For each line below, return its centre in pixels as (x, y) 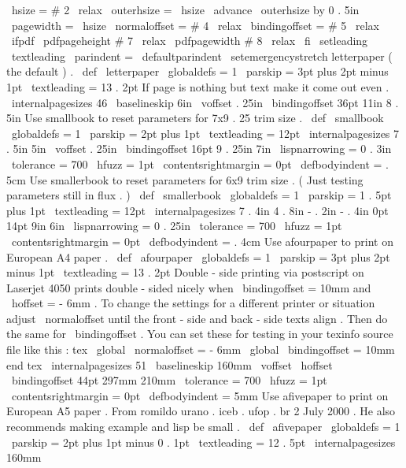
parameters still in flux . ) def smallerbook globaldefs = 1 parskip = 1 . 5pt (199, 195)
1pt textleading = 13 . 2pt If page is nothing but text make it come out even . (198, 86)
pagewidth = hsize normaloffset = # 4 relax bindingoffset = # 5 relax (195, 25)
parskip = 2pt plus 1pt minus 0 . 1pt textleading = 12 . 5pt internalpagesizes (203, 442)
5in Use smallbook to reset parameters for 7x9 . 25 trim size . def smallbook (195, 118)
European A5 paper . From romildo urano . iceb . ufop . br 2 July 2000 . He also (201, 411)
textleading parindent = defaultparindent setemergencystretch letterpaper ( (202, 56)
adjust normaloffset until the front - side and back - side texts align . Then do (197, 318)
